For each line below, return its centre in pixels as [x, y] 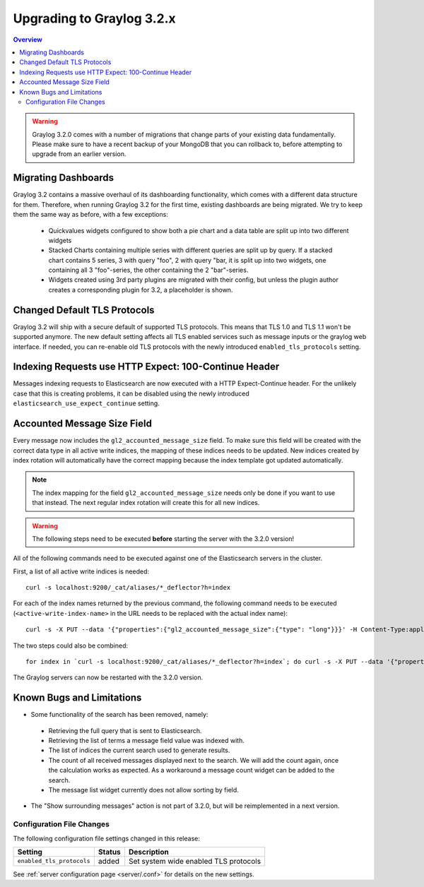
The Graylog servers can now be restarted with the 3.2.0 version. [108, 677]
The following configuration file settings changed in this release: [107, 838]
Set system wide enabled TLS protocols [195, 861]
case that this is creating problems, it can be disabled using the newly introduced [131, 393]
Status [110, 852]
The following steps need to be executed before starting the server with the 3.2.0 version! [163, 538]
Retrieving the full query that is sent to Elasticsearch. [125, 730]
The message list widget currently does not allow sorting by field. [144, 790]
